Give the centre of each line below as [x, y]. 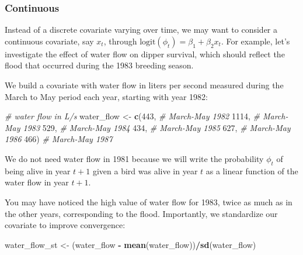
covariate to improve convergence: [65, 225]
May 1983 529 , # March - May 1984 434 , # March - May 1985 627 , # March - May [148, 127]
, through [120, 41]
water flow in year [37, 182]
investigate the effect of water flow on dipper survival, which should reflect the [145, 54]
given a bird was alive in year [145, 170]
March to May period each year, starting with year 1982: [106, 96]
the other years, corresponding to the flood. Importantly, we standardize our [141, 213]
